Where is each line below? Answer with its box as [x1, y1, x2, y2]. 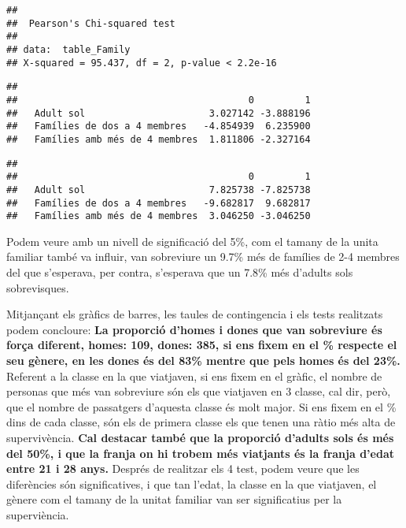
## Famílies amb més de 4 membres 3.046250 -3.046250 [6, 210, 311, 222]
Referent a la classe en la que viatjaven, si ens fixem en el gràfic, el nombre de [6, 367, 382, 384]
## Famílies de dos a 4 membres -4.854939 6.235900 [6, 121, 311, 132]
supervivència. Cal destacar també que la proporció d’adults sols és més [6, 429, 394, 445]
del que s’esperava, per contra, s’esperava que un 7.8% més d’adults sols [6, 264, 353, 281]
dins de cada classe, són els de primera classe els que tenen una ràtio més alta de [6, 414, 396, 430]
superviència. [6, 506, 69, 522]
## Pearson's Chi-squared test [6, 17, 175, 29]
